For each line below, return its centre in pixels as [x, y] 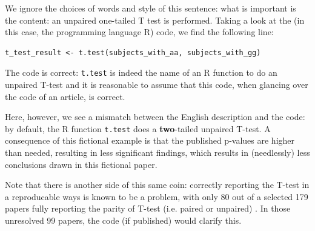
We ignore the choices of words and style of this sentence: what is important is [151, 8]
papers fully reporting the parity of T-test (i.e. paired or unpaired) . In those [148, 208]
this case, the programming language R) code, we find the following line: [139, 32]
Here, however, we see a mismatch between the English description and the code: [155, 117]
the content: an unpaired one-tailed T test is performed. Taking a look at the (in [155, 20]
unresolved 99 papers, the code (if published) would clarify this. [123, 220]
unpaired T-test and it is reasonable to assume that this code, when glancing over [157, 85]
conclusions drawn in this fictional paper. [81, 164]
